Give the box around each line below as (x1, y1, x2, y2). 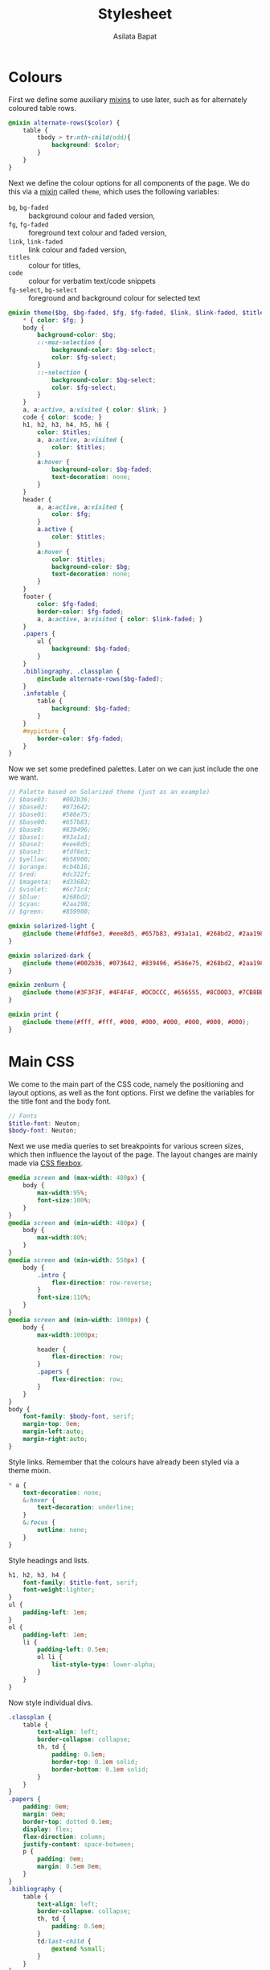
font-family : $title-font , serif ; (22, 1579, 138, 1587)
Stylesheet (97, 5, 173, 23)
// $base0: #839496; (8, 825, 92, 833)
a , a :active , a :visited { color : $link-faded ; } (37, 615, 203, 623)
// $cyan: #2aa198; (8, 900, 92, 908)
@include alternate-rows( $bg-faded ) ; (37, 674, 163, 683)
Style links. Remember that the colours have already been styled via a (8, 1456, 239, 1467)
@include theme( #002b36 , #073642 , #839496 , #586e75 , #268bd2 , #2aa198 (22, 959, 264, 967)
